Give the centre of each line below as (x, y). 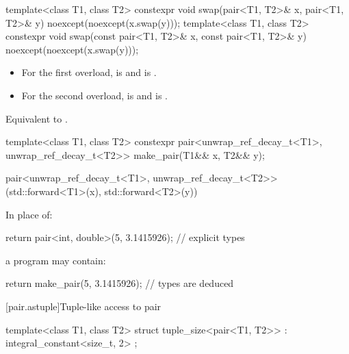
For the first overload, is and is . (89, 72)
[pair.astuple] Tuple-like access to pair (83, 306)
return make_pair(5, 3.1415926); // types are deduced (120, 283)
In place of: (29, 214)
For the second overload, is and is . (95, 95)
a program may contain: (56, 260)
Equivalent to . (37, 118)
